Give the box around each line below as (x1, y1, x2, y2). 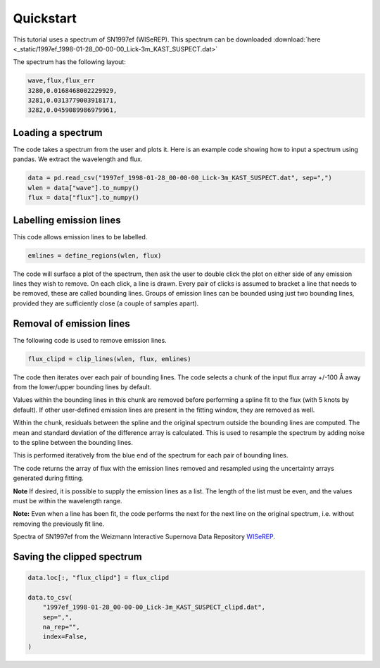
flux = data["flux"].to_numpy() (27, 194, 140, 202)
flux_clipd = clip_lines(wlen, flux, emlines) (27, 355, 191, 363)
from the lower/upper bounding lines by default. (13, 383, 152, 391)
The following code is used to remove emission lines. (13, 336, 167, 344)
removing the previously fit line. (13, 519, 105, 528)
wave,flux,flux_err (27, 77, 95, 84)
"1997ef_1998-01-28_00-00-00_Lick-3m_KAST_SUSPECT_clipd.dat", (42, 603, 266, 612)
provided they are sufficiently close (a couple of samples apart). (13, 299, 199, 308)
